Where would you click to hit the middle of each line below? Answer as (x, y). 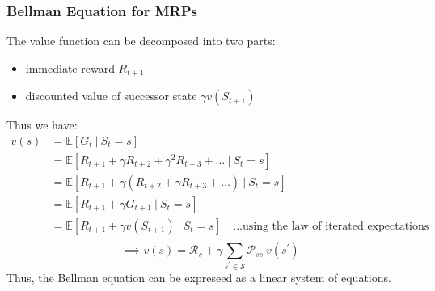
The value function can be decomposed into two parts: (141, 41)
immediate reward (70, 67)
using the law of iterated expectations (336, 226)
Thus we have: (42, 125)
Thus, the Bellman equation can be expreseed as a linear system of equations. (199, 277)
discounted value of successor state (111, 96)
